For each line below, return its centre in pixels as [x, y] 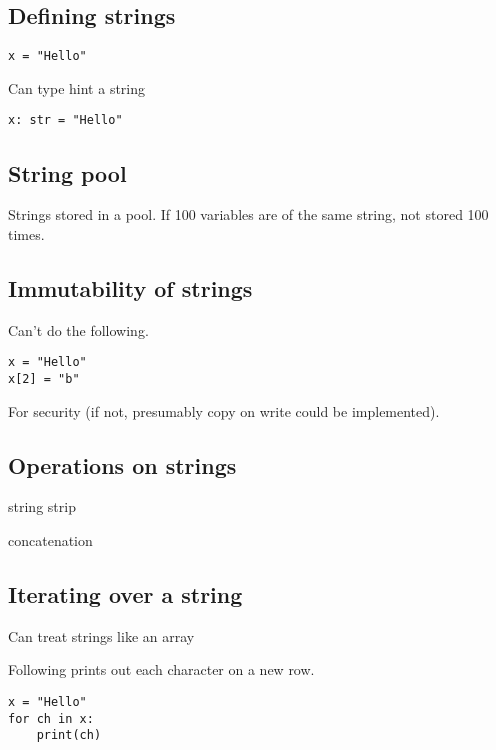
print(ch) [69, 735]
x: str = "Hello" [65, 120]
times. [26, 233]
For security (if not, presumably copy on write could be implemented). [224, 410]
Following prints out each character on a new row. [161, 669]
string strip [42, 506]
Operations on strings [122, 464]
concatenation [50, 540]
